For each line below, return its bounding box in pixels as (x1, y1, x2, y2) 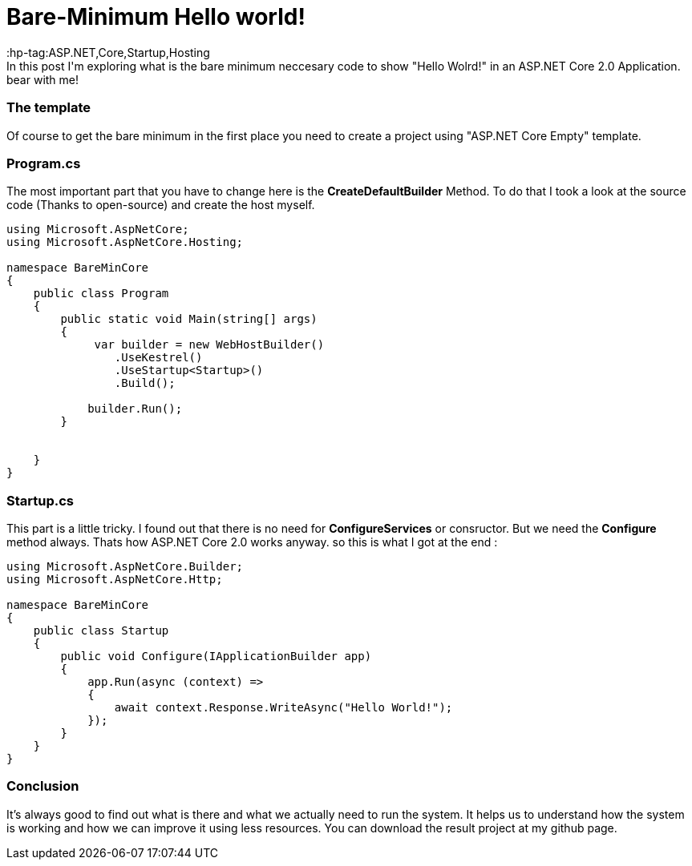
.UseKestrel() (114, 351, 203, 365)
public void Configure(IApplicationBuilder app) (60, 650, 372, 663)
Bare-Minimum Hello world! (6, 3, 306, 30)
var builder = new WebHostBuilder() (94, 338, 325, 352)
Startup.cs (6, 492, 75, 509)
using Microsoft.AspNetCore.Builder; (6, 560, 244, 573)
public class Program (33, 287, 169, 300)
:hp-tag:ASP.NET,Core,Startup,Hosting (6, 45, 210, 59)
